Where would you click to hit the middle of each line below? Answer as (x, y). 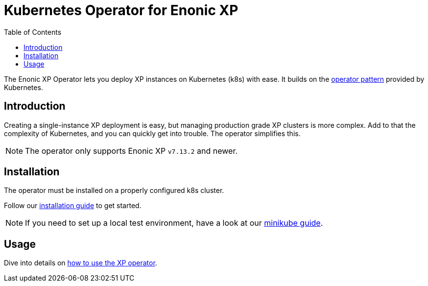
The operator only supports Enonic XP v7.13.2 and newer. (131, 151)
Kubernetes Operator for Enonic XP (121, 10)
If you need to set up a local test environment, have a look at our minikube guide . (174, 223)
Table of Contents (33, 32)
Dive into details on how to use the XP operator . (81, 263)
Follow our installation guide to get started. (73, 206)
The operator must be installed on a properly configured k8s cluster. (114, 191)
